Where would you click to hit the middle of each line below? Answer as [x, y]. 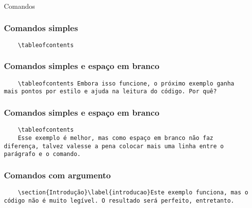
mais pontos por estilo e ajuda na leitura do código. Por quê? [110, 92]
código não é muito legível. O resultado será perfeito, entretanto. [119, 200]
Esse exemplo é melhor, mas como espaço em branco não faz [116, 138]
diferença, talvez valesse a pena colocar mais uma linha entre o [114, 146]
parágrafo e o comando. [42, 154]
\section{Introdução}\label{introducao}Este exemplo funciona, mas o [133, 193]
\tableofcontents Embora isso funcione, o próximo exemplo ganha [126, 83]
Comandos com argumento [58, 175]
